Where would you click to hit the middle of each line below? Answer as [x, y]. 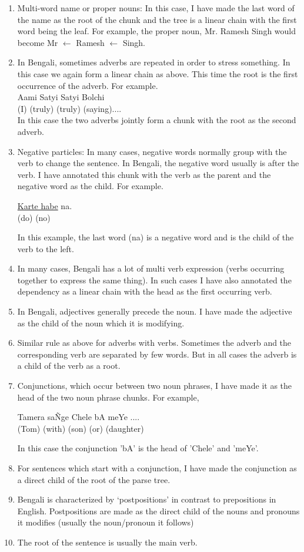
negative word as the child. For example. [90, 186]
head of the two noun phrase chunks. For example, [108, 397]
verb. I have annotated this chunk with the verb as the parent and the [144, 174]
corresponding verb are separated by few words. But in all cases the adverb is [157, 354]
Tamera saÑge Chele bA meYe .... [78, 417]
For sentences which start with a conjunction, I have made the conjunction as [157, 468]
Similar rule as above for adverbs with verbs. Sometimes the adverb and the [154, 343]
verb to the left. [46, 248]
